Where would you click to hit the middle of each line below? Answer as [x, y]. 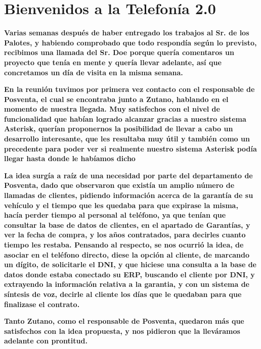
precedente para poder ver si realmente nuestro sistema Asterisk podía [130, 148]
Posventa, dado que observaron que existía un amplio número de [119, 185]
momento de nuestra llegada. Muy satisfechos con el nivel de [112, 109]
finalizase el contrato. [42, 304]
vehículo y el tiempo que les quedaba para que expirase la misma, [121, 205]
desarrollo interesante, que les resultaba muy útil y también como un [127, 139]
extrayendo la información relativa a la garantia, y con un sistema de [127, 284]
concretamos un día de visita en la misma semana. [94, 72]
